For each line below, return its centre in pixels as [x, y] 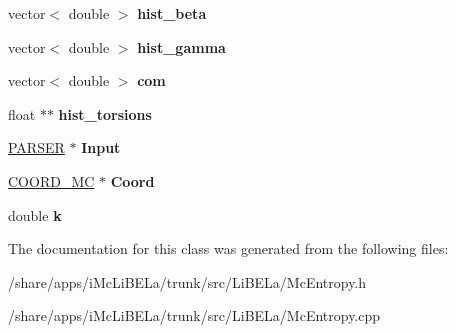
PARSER [36, 147]
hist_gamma [181, 46]
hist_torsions [105, 113]
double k [35, 214]
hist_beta [172, 13]
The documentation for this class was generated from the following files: [228, 248]
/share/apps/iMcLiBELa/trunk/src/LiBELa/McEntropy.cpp [194, 315]
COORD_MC [51, 180]
